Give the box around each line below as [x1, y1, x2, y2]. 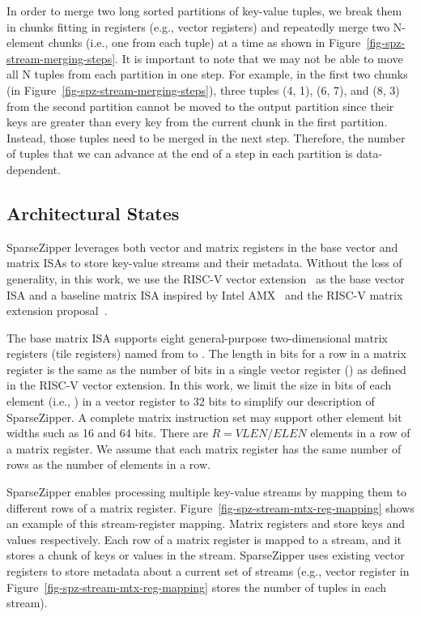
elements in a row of [310, 424, 410, 441]
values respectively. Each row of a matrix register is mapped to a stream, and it [6, 530, 402, 547]
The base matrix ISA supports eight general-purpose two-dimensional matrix [6, 329, 388, 346]
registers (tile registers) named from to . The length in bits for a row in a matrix [6, 345, 406, 362]
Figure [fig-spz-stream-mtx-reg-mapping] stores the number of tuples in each [6, 578, 386, 595]
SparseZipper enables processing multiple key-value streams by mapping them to [6, 483, 407, 500]
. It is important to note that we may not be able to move [115, 49, 403, 66]
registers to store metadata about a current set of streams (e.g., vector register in [6, 563, 410, 580]
